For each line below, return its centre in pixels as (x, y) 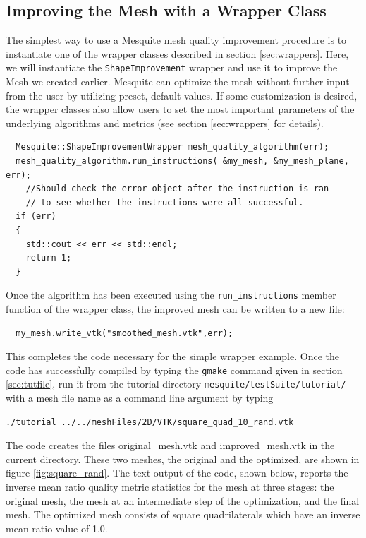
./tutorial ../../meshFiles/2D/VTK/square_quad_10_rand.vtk (150, 422)
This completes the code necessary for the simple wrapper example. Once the (172, 356)
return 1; (49, 258)
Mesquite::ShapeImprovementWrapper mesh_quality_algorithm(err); (172, 147)
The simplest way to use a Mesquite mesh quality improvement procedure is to (176, 40)
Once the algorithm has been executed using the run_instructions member (171, 295)
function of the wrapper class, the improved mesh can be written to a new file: (175, 309)
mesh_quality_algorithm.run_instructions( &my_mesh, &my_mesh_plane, (182, 161)
